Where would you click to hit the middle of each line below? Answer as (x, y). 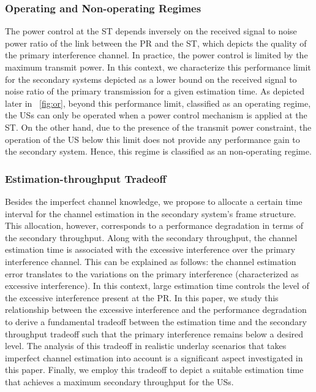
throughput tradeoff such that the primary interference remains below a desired (154, 333)
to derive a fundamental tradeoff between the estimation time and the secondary (156, 321)
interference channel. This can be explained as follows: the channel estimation (151, 261)
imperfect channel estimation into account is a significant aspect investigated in (154, 357)
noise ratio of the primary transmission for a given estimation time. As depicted (155, 91)
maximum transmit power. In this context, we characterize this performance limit (158, 67)
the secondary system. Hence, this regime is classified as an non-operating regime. (158, 151)
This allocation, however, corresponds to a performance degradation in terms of (154, 225)
